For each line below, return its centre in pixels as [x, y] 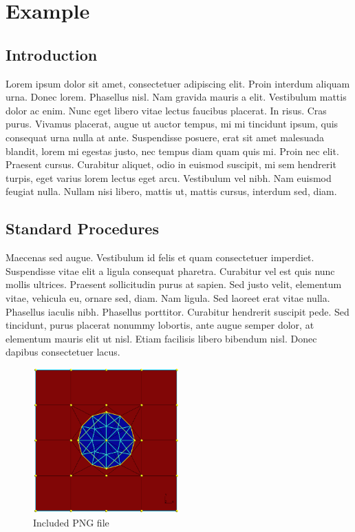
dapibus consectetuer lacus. [63, 352]
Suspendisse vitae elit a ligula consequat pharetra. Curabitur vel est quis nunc [170, 270]
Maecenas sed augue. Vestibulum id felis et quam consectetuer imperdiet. [160, 257]
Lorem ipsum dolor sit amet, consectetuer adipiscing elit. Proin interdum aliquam [178, 83]
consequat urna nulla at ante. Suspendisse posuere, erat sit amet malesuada [165, 137]
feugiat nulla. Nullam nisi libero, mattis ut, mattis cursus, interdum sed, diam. [171, 191]
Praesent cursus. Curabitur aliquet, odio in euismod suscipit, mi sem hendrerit [171, 164]
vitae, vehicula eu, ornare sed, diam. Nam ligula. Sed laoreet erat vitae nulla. [168, 297]
